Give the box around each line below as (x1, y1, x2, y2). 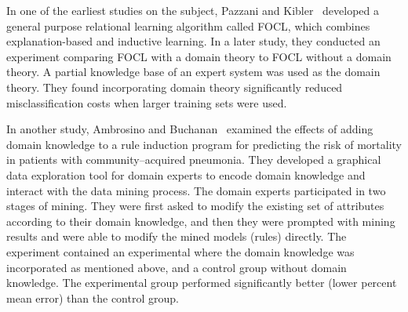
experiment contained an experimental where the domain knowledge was (6, 243, 355, 259)
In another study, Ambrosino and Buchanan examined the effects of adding (6, 121, 373, 137)
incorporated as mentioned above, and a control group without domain (6, 259, 347, 275)
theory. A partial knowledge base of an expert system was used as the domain (6, 63, 381, 80)
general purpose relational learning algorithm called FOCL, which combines (6, 17, 370, 34)
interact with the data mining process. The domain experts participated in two (6, 182, 386, 198)
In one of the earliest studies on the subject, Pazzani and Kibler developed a (6, 2, 380, 18)
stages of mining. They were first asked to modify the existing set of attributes (6, 198, 384, 214)
